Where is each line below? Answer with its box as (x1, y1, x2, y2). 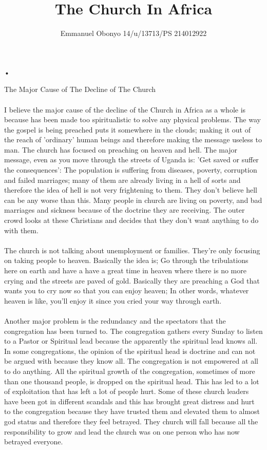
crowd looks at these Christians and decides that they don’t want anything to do (4, 215, 259, 226)
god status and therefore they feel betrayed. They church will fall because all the (4, 416, 258, 426)
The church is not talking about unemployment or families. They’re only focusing (4, 245, 260, 255)
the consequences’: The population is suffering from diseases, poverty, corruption (4, 164, 257, 175)
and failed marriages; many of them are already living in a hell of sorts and (4, 174, 241, 185)
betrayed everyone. (4, 436, 63, 447)
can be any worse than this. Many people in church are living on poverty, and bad (4, 194, 262, 205)
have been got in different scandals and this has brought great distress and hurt (4, 396, 255, 406)
